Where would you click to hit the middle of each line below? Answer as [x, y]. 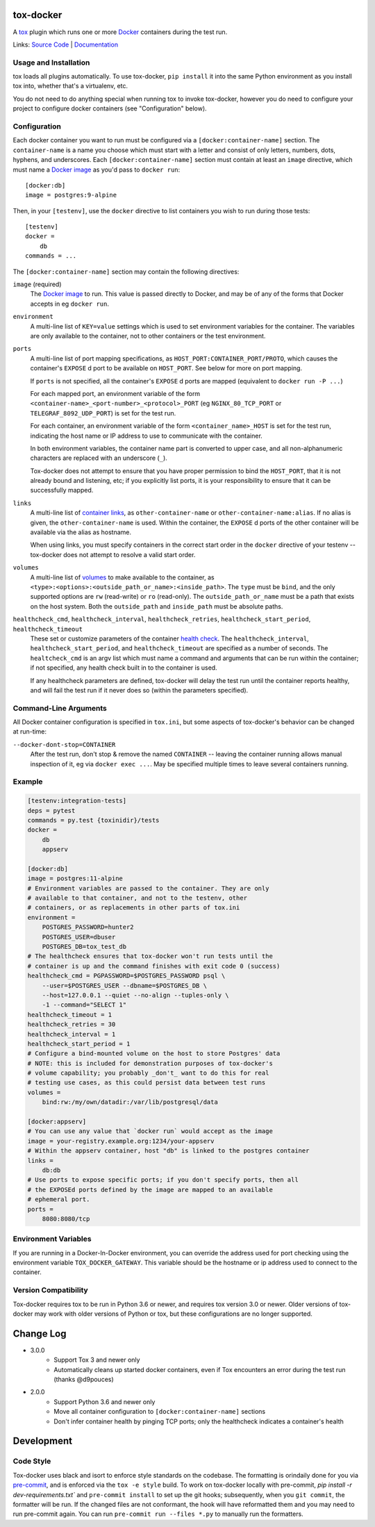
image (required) [37, 284]
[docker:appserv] [57, 1122]
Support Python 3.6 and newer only [105, 1402]
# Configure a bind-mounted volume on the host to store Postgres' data [154, 1054]
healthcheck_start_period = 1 [79, 1043]
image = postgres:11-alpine [75, 878]
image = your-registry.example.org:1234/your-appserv [121, 1141]
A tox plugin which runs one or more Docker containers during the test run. [120, 32]
